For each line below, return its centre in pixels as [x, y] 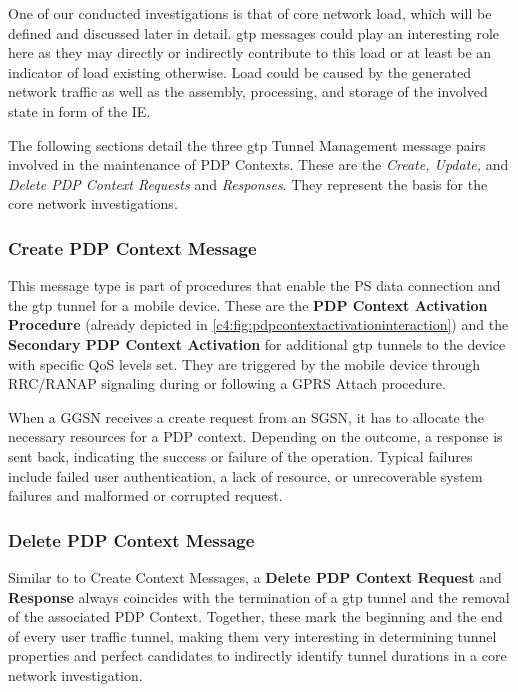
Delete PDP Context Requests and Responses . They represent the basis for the [248, 183]
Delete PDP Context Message [131, 539]
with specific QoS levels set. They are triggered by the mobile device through [244, 363]
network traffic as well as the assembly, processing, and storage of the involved [248, 91]
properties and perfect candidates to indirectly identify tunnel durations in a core [257, 655]
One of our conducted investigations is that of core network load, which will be [250, 13]
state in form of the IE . [79, 110]
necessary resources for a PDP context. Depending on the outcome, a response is [255, 436]
